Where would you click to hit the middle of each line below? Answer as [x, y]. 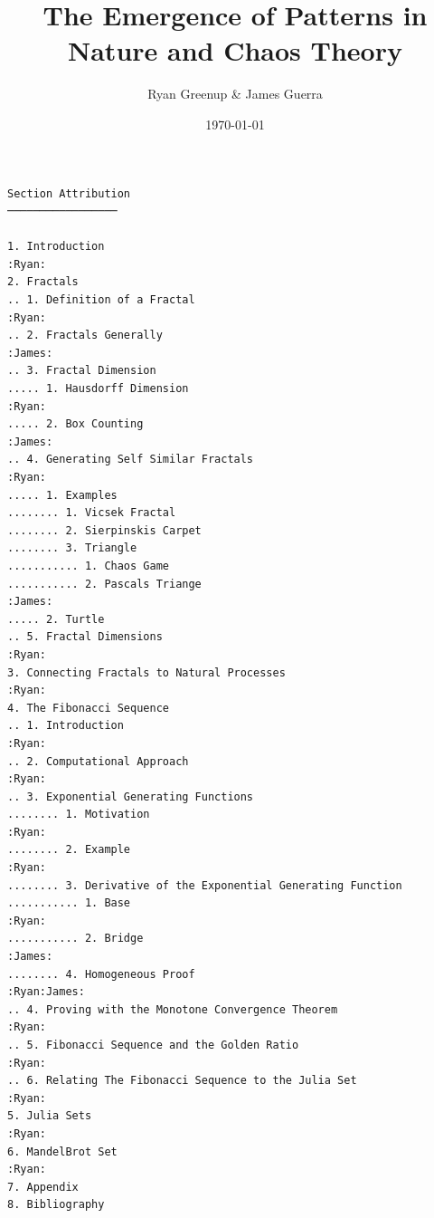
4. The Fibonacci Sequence [88, 708]
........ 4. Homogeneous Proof [101, 974]
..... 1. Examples [62, 495]
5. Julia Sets [50, 1116]
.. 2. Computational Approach [98, 761]
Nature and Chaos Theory [235, 50]
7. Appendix [43, 1187]
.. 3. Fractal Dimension [82, 371]
